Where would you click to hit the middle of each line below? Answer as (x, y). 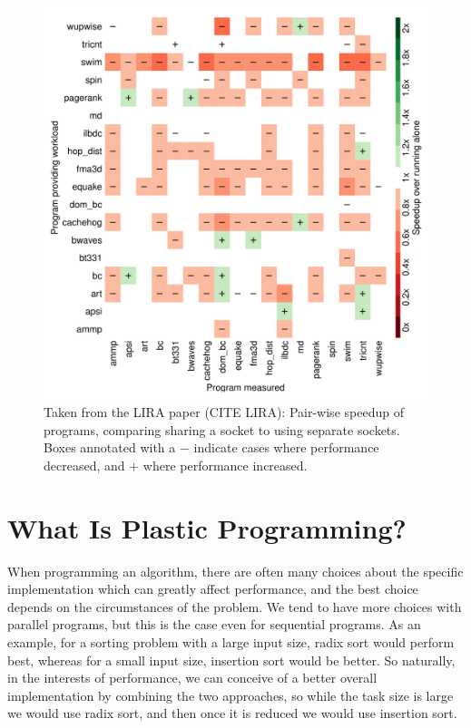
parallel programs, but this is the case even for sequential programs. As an (214, 624)
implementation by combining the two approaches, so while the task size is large (231, 695)
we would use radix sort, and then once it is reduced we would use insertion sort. (232, 713)
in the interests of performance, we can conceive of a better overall (192, 678)
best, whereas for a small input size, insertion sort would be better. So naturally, (231, 660)
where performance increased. (225, 465)
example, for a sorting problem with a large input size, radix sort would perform (231, 641)
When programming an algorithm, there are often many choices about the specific (235, 571)
